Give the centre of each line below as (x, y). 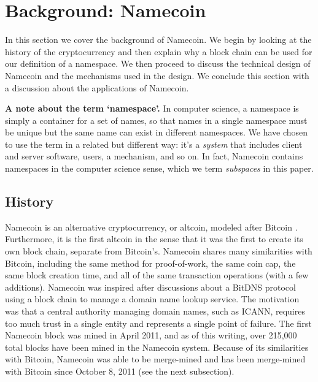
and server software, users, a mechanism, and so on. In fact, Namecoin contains (154, 156)
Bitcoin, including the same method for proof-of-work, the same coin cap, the (150, 263)
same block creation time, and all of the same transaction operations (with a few (157, 275)
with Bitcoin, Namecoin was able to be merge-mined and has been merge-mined (155, 359)
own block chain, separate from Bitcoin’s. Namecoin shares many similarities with (159, 251)
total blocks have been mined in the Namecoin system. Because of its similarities (157, 347)
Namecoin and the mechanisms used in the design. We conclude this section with (157, 75)
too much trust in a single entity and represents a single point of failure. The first (158, 323)
